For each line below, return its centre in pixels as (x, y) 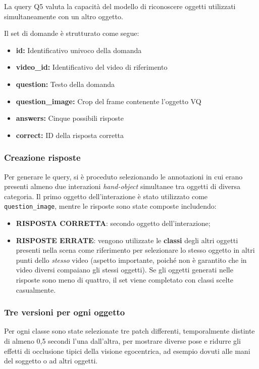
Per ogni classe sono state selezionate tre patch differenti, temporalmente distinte (129, 331)
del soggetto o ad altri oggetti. (51, 361)
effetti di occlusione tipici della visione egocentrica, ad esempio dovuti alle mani (127, 351)
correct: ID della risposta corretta (70, 135)
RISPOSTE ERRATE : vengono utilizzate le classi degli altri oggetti (127, 240)
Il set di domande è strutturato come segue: (72, 33)
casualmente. (36, 289)
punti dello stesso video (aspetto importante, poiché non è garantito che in (131, 260)
